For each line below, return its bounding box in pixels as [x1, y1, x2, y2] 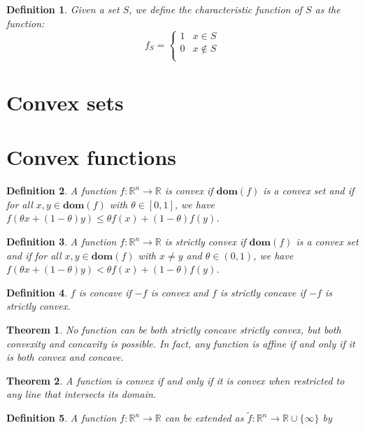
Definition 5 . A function [6, 410, 117, 425]
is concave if [78, 285, 131, 299]
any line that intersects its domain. [6, 387, 157, 401]
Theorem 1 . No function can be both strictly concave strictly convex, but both [6, 322, 341, 337]
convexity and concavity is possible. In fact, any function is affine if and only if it [6, 336, 355, 350]
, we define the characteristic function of [129, 2, 302, 16]
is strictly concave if [220, 285, 306, 299]
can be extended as [164, 410, 244, 425]
